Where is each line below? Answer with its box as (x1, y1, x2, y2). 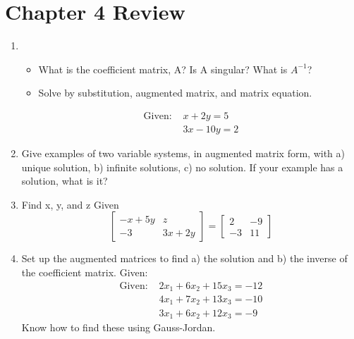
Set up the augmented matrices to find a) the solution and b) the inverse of (21, 251, 348, 266)
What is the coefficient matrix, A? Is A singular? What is (38, 61, 288, 76)
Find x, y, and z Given (21, 197, 119, 211)
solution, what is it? (21, 173, 108, 188)
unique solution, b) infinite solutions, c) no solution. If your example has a (21, 159, 343, 174)
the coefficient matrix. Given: (21, 264, 148, 279)
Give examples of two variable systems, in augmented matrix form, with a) (21, 145, 346, 160)
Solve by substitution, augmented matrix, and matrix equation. (38, 85, 312, 100)
